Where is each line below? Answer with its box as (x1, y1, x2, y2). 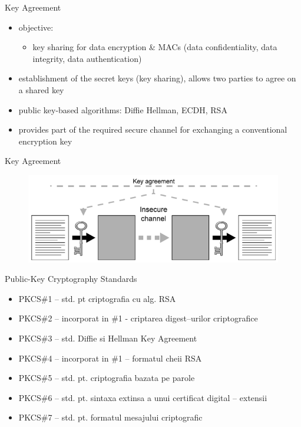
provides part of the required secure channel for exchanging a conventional (18, 123, 287, 136)
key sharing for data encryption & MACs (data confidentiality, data (32, 41, 277, 53)
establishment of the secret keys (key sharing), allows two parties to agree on (18, 72, 296, 84)
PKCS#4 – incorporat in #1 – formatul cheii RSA (18, 352, 202, 364)
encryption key (18, 134, 72, 147)
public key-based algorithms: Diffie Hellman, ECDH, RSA (18, 103, 227, 116)
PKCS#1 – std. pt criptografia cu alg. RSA (18, 292, 176, 304)
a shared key (18, 83, 64, 96)
